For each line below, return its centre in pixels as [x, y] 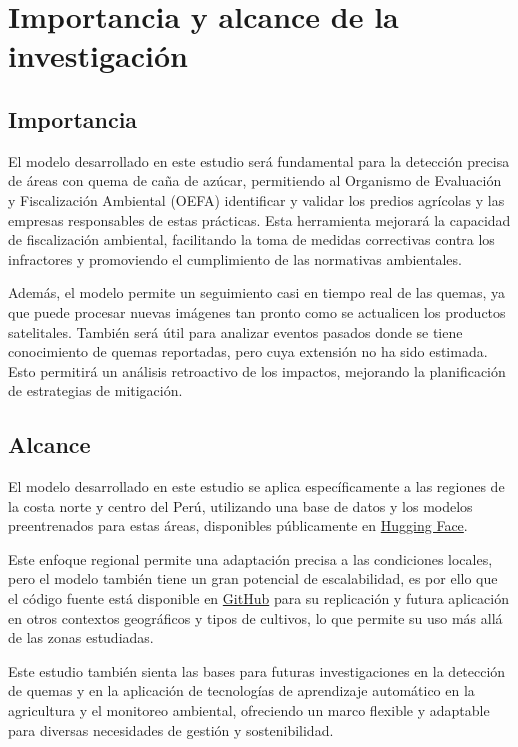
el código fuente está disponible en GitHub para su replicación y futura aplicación [259, 598]
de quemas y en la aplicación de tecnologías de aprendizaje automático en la [241, 690]
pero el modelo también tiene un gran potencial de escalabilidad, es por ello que [253, 578]
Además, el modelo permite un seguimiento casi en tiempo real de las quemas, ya [256, 292]
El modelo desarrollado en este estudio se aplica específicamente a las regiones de [256, 486]
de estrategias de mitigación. [95, 390]
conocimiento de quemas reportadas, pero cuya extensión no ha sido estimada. [248, 351]
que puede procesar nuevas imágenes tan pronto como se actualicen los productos [257, 311]
